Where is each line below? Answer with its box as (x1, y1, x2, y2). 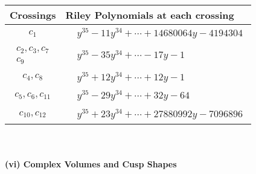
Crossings (10, 8, 56, 22)
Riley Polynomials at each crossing (65, 8, 234, 22)
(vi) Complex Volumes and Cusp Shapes (5, 157, 177, 170)
